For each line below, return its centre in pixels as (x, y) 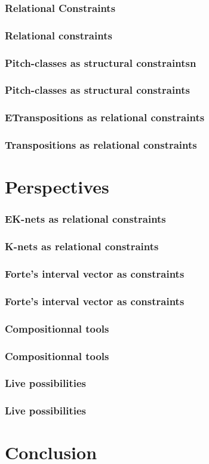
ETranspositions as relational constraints (105, 117)
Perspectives (57, 187)
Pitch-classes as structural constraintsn (101, 62)
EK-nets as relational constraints (85, 219)
